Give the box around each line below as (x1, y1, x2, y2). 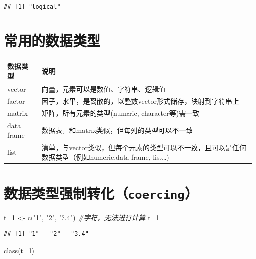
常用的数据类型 (4, 30, 101, 50)
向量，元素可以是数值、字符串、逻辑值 (41, 83, 166, 94)
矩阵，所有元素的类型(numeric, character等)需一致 (41, 108, 200, 118)
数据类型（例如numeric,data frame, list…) (41, 152, 169, 162)
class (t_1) (4, 245, 34, 255)
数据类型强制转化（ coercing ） (4, 183, 198, 203)
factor (7, 96, 25, 106)
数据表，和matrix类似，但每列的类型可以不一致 (41, 125, 193, 135)
